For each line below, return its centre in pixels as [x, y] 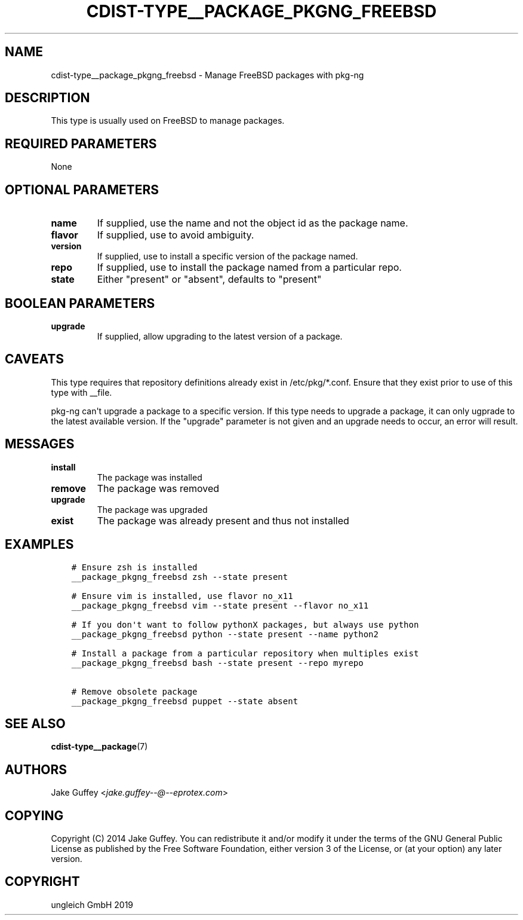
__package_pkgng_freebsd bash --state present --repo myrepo [217, 663]
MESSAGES [40, 444]
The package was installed [150, 477]
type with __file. [81, 392]
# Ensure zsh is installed [134, 567]
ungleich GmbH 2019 [92, 904]
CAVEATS [34, 359]
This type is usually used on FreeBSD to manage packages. [168, 121]
